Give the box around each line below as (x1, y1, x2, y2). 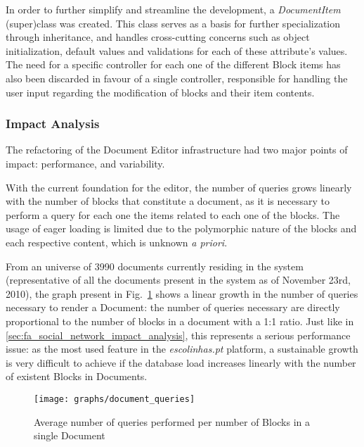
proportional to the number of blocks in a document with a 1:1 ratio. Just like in (6, 313, 354, 328)
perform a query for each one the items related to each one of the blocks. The (6, 207, 340, 222)
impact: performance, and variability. (6, 156, 165, 170)
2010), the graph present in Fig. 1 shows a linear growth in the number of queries (6, 286, 358, 301)
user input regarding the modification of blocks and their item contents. (6, 84, 315, 99)
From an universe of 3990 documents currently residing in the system (6, 258, 304, 273)
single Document (34, 428, 105, 443)
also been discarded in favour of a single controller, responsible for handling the (6, 70, 348, 85)
